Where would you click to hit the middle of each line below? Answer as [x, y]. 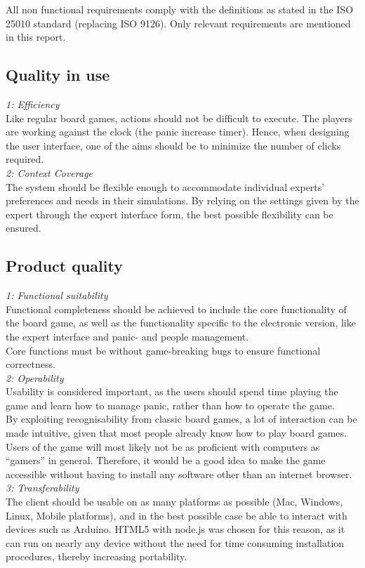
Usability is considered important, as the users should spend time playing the [172, 391]
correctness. [31, 364]
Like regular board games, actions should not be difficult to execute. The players [179, 118]
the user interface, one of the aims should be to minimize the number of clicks [173, 145]
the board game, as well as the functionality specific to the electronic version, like [181, 323]
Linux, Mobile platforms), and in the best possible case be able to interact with [177, 515]
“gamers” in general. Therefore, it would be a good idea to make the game [166, 460]
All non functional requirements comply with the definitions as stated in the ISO [180, 9]
